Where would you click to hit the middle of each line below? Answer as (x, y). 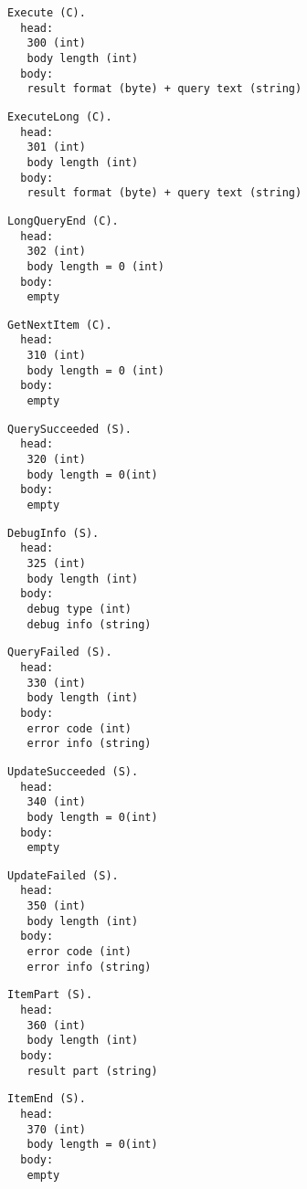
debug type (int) (79, 609)
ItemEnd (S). (47, 1099)
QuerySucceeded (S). (70, 429)
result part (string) (92, 1071)
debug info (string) (89, 624)
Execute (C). (47, 13)
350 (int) (56, 906)
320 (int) (56, 460)
